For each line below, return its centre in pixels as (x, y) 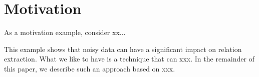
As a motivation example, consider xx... (65, 32)
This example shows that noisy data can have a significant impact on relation (123, 49)
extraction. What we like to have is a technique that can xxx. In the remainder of (129, 59)
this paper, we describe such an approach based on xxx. (90, 68)
